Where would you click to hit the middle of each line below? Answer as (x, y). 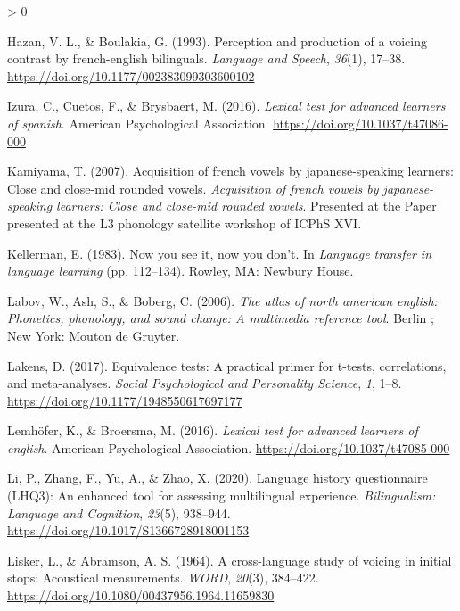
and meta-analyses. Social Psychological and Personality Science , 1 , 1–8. (205, 383)
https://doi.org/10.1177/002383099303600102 (131, 75)
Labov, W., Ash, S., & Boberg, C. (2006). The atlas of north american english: (222, 300)
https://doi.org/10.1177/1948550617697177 (125, 400)
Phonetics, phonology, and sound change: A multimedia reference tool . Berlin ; (221, 318)
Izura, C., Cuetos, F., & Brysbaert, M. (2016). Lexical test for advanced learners (226, 106)
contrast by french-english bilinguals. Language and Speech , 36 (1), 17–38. (206, 58)
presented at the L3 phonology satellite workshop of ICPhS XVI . (185, 223)
